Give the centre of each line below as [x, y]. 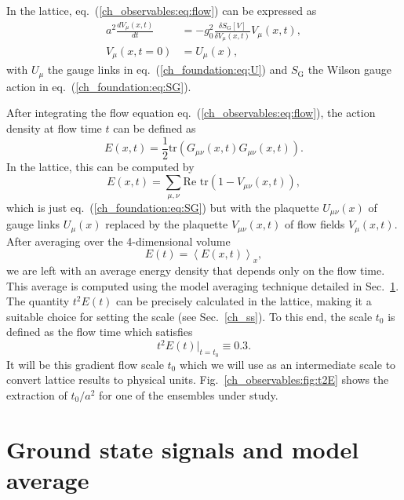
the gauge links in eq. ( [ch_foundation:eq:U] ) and [167, 69]
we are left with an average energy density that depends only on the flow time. [196, 270]
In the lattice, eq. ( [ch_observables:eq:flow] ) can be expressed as [162, 10]
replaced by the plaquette [167, 224]
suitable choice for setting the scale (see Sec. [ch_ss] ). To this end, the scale [189, 316]
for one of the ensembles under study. [189, 394]
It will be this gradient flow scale [85, 364]
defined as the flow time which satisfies [100, 332]
